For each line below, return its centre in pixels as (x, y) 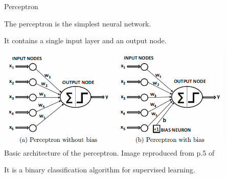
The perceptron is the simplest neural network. (78, 23)
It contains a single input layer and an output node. (85, 40)
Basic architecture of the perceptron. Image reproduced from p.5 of (109, 152)
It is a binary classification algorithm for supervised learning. (100, 170)
